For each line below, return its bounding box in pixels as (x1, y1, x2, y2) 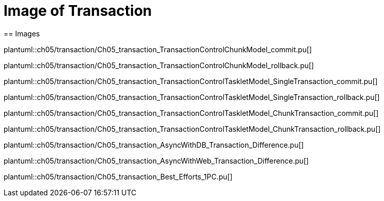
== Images (4, 29, 40, 38)
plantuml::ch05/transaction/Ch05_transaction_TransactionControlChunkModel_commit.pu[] (4, 45, 312, 54)
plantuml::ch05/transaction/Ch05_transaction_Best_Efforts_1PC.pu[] (4, 172, 233, 181)
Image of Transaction (4, 2, 152, 19)
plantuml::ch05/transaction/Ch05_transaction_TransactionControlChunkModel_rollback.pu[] (4, 61, 314, 70)
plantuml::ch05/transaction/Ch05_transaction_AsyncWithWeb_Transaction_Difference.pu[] (4, 156, 309, 165)
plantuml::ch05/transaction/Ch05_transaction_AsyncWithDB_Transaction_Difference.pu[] (4, 140, 304, 149)
